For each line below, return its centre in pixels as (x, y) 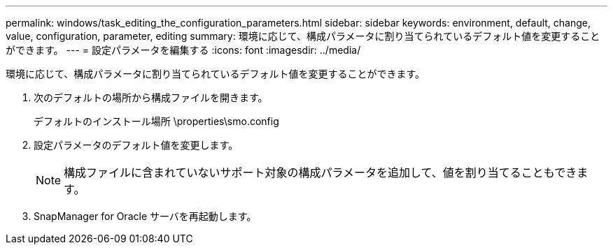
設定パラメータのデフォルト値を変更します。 (136, 145)
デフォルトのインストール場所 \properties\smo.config (156, 121)
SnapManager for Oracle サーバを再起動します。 (145, 216)
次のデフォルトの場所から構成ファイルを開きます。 (151, 97)
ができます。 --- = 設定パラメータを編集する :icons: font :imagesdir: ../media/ (183, 50)
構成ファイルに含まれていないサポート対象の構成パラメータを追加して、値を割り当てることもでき (320, 172)
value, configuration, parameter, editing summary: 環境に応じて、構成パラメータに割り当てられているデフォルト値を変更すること (303, 36)
